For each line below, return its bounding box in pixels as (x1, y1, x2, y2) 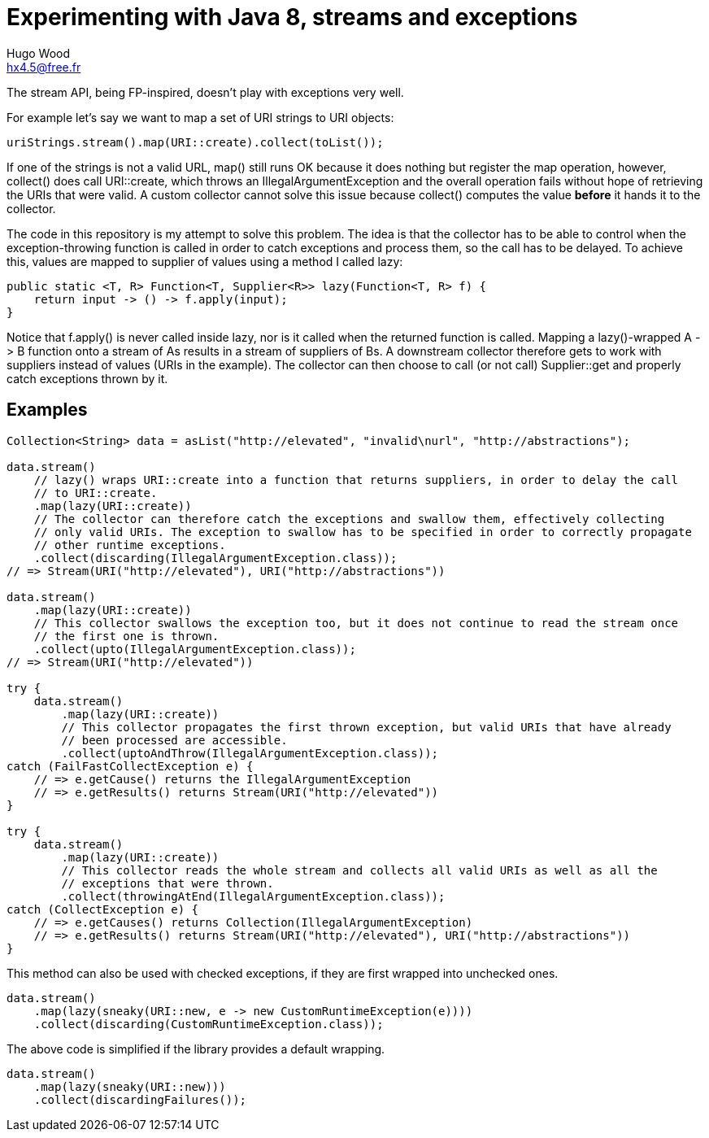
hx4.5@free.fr (7, 59, 81, 74)
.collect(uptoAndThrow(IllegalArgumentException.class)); (61, 746, 439, 760)
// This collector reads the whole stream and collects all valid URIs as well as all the (61, 863, 658, 877)
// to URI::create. (33, 486, 158, 499)
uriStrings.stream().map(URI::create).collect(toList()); (7, 135, 384, 149)
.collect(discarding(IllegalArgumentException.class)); (33, 551, 398, 565)
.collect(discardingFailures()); (33, 1092, 247, 1106)
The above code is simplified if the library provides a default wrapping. (7, 1041, 385, 1056)
